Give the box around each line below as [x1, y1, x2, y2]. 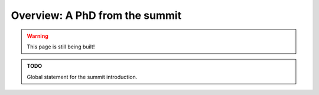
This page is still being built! [27, 43, 95, 50]
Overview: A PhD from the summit [11, 9, 182, 22]
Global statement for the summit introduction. [27, 73, 138, 80]
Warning [27, 32, 48, 40]
